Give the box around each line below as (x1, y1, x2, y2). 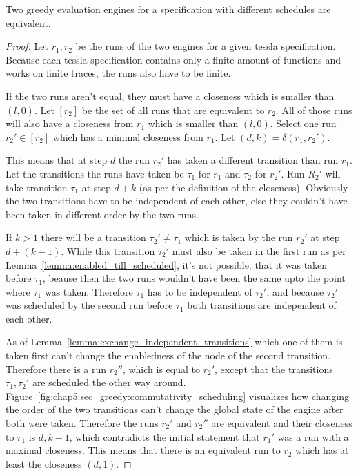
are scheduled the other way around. (32, 375, 186, 390)
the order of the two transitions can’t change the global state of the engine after (6, 402, 344, 417)
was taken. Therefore (44, 284, 133, 298)
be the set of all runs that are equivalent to (81, 102, 265, 117)
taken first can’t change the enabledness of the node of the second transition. (6, 348, 331, 363)
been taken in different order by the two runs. (6, 207, 199, 221)
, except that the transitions (215, 361, 333, 376)
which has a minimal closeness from (52, 129, 203, 144)
